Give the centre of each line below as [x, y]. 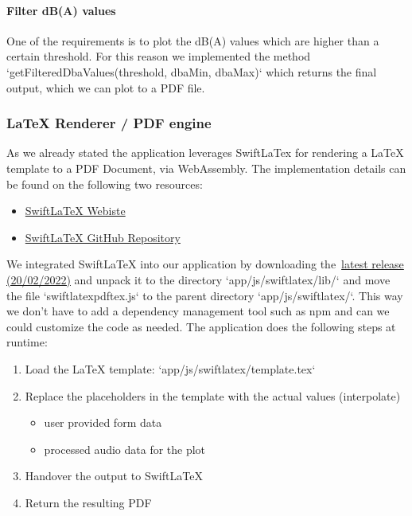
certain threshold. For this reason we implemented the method [159, 56]
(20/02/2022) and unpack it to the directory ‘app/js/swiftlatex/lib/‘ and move [198, 279]
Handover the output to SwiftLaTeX [114, 476]
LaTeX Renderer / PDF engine [109, 123]
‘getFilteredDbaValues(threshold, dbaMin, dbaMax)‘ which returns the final [192, 71]
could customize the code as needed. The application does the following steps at [201, 326]
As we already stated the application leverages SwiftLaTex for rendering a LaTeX [205, 152]
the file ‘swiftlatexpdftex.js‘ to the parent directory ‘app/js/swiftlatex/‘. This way [205, 295]
